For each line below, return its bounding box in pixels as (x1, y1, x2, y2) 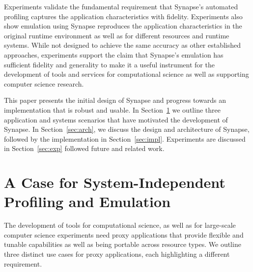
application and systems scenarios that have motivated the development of (4, 114, 228, 124)
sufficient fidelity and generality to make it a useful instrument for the (4, 59, 215, 69)
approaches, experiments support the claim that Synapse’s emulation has (4, 49, 224, 60)
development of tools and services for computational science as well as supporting (4, 69, 249, 79)
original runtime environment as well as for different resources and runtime (4, 30, 229, 40)
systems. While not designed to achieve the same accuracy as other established (4, 40, 241, 50)
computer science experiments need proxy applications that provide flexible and (4, 229, 244, 240)
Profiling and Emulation (4, 191, 171, 212)
